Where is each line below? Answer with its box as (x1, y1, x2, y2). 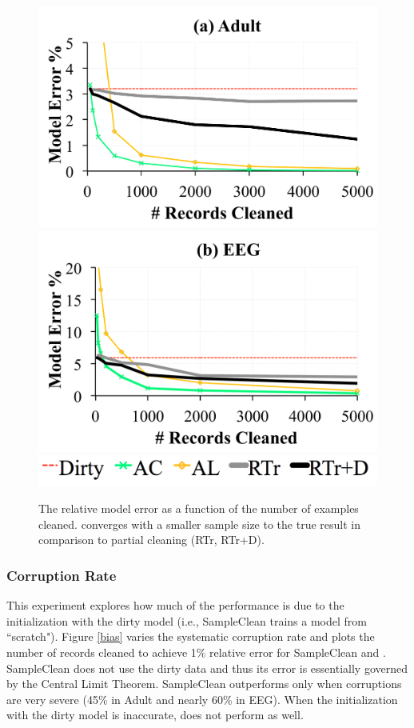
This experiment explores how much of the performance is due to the (6, 597, 344, 614)
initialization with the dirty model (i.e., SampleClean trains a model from (6, 612, 367, 629)
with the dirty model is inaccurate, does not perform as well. (6, 706, 304, 723)
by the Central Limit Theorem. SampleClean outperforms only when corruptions (6, 675, 402, 692)
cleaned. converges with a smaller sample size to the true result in (38, 515, 360, 532)
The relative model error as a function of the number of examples (38, 500, 359, 517)
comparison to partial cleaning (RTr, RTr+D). (38, 531, 265, 548)
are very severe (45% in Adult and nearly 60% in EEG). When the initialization (6, 690, 398, 707)
